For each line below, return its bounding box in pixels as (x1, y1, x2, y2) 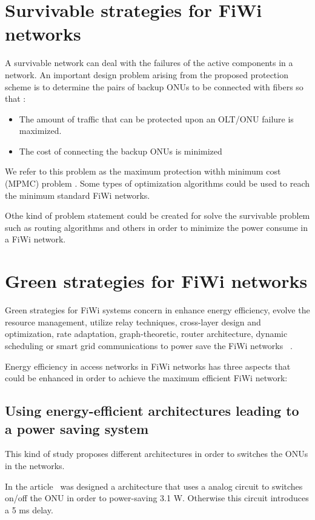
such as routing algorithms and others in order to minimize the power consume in (5, 221, 308, 233)
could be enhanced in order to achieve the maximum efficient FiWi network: (5, 372, 288, 384)
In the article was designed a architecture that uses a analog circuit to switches (5, 479, 303, 492)
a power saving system (5, 419, 149, 438)
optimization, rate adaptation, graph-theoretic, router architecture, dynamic (5, 327, 288, 340)
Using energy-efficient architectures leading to (5, 401, 299, 420)
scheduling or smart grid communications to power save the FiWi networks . (5, 339, 293, 352)
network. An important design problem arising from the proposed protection (5, 68, 288, 81)
